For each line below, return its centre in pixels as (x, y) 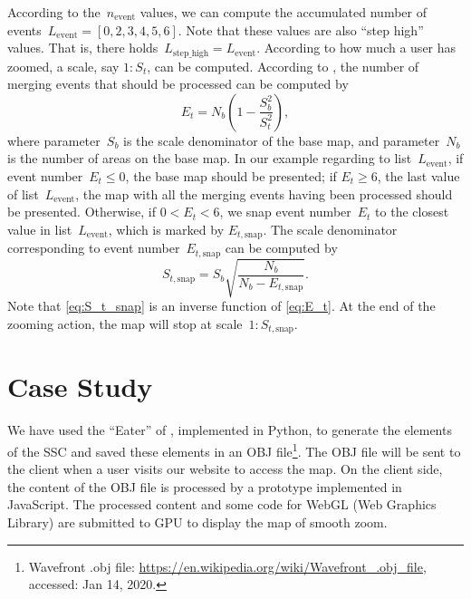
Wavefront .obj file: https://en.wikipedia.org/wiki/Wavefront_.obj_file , (227, 566)
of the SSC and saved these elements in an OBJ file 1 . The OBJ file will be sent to (234, 450)
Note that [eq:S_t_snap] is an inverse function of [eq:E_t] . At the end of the (221, 306)
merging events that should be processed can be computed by (178, 84)
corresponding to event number (94, 248)
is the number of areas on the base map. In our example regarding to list (210, 158)
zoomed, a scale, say (63, 66)
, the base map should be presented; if (231, 176)
